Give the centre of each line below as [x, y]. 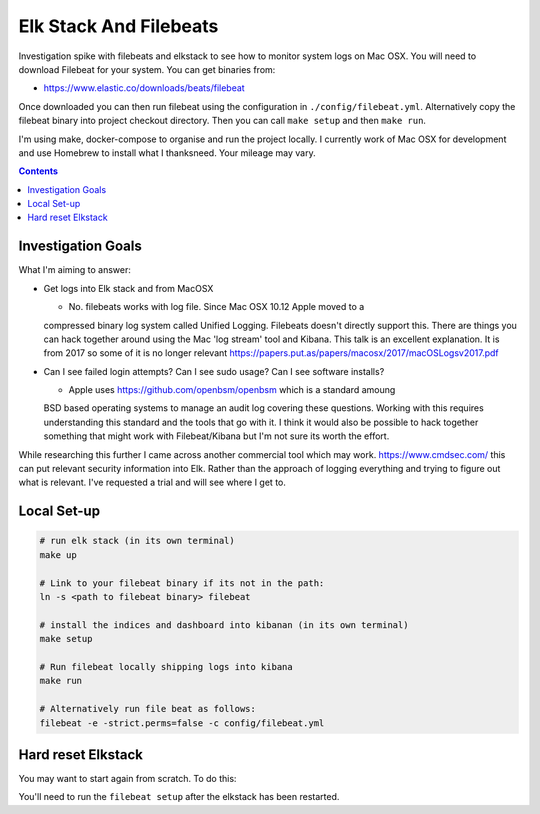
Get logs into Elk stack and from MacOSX [128, 288]
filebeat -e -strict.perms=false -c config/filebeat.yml [182, 723]
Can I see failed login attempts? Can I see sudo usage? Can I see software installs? [214, 371]
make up [58, 554]
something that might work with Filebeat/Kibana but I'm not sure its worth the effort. [216, 436]
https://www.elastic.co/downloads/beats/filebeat [144, 88]
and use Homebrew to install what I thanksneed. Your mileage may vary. [167, 152]
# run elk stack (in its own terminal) [137, 541]
